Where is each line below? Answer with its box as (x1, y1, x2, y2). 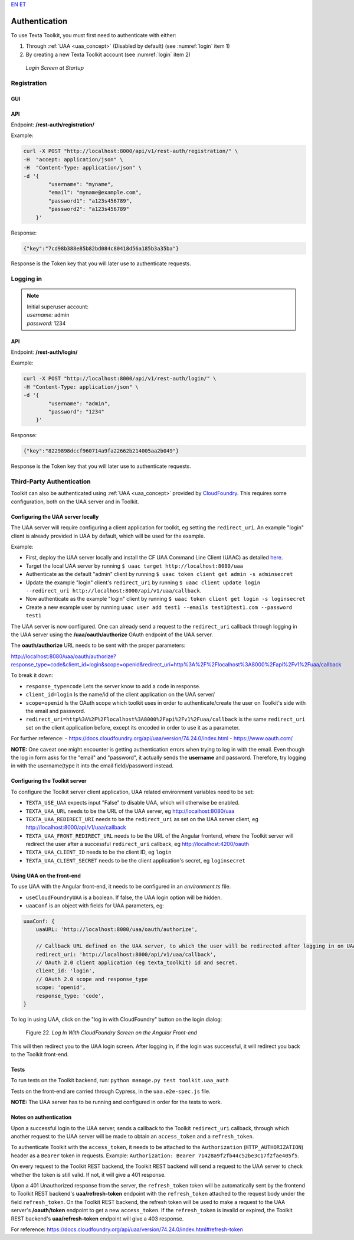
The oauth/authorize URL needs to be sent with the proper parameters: (11, 642, 186, 649)
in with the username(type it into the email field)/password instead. (11, 762, 174, 769)
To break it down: (11, 672, 54, 679)
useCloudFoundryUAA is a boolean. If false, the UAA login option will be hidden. (25, 894, 222, 901)
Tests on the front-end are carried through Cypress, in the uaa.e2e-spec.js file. (11, 1088, 211, 1095)
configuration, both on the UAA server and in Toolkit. (11, 498, 139, 505)
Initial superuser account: (27, 303, 88, 310)
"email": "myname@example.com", (48, 189, 142, 196)
